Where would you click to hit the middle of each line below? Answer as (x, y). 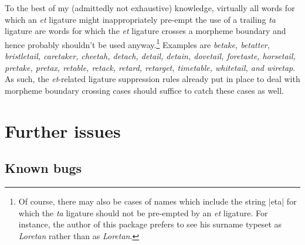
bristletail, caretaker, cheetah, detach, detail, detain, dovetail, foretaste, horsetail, (150, 56)
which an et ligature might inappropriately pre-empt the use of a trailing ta (140, 19)
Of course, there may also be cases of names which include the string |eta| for (157, 201)
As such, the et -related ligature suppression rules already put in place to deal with (152, 79)
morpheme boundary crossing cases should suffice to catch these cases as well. (145, 90)
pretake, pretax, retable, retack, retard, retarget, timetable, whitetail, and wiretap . (150, 67)
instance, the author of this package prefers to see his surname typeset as (150, 224)
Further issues (63, 130)
